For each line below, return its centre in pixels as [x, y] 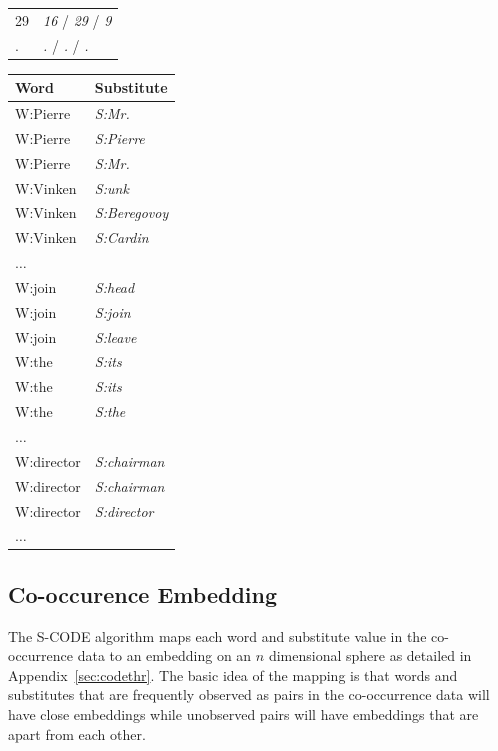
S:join [112, 311]
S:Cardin [121, 237]
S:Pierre [119, 137]
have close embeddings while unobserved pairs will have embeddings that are [243, 714]
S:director [124, 510]
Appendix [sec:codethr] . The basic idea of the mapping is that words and [233, 674]
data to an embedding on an [164, 655]
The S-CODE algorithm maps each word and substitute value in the [217, 635]
